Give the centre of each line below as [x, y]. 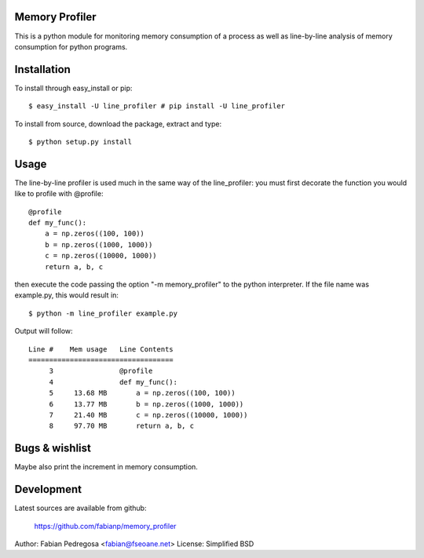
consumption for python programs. [71, 46]
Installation [42, 69]
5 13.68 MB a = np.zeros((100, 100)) [142, 393]
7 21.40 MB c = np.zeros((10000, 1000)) [148, 415]
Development [48, 489]
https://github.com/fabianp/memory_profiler [105, 526]
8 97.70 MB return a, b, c [122, 426]
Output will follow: [44, 331]
